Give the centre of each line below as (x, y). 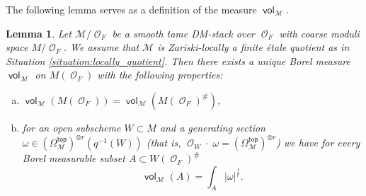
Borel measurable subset (74, 158)
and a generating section (212, 127)
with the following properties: (160, 75)
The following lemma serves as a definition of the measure (131, 9)
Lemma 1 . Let (39, 33)
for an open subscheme (72, 127)
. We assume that (101, 47)
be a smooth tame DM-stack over (183, 33)
